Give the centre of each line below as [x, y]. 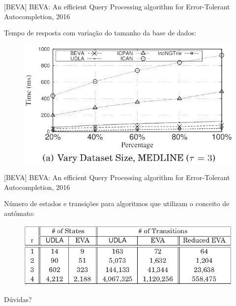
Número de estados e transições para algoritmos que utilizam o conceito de [117, 203]
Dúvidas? [18, 299]
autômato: [19, 213]
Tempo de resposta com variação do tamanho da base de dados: [100, 33]
